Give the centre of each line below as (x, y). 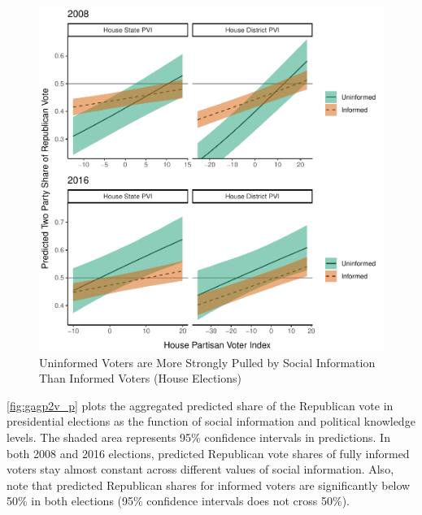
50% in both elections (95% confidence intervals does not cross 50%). (178, 501)
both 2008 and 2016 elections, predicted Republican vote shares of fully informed (208, 453)
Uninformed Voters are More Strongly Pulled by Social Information (207, 362)
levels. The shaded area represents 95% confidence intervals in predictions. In (198, 437)
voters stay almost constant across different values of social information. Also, (200, 469)
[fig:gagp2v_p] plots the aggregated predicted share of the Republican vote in (200, 405)
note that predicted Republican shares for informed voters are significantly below (209, 485)
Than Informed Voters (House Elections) (141, 378)
